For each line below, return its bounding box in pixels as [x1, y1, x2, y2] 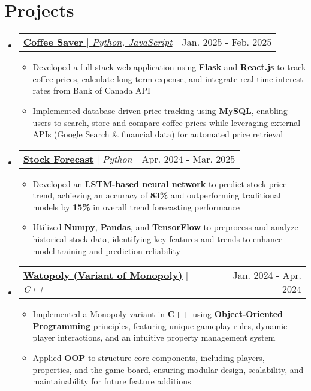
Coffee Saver [23, 35, 83, 49]
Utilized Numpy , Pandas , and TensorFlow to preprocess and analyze [32, 221, 298, 233]
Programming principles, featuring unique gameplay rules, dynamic [32, 319, 288, 332]
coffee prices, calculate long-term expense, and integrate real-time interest [32, 72, 303, 85]
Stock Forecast [23, 151, 94, 166]
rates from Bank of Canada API [32, 84, 151, 97]
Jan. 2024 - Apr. [233, 268, 301, 282]
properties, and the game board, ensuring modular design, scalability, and [32, 363, 304, 375]
